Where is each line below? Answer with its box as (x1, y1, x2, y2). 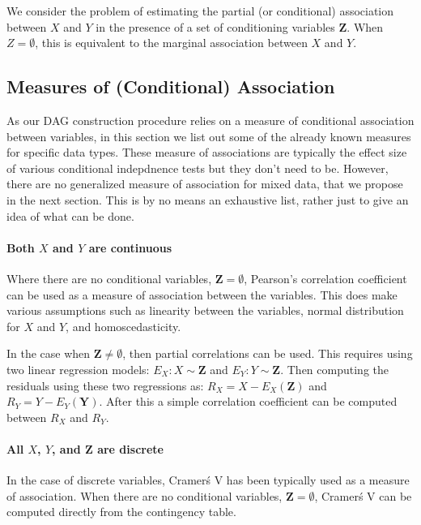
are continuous (88, 239, 172, 256)
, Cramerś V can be (314, 487, 412, 504)
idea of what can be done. (6, 207, 134, 224)
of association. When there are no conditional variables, (6, 487, 283, 504)
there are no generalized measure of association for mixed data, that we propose (6, 175, 403, 192)
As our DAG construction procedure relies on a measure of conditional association (6, 111, 415, 128)
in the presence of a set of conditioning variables (96, 18, 335, 35)
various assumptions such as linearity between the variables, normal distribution (6, 302, 404, 319)
